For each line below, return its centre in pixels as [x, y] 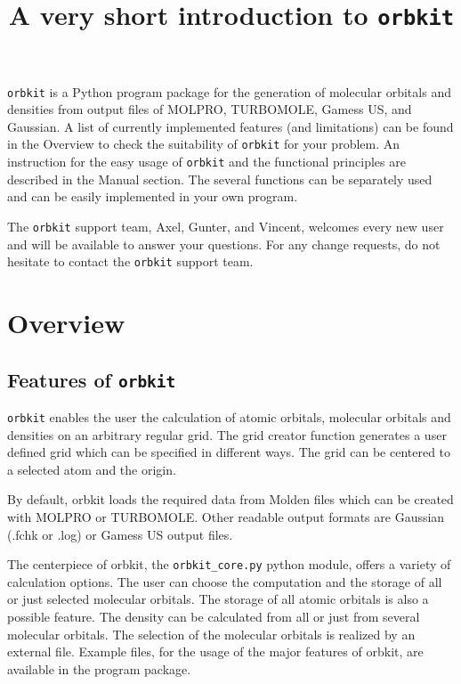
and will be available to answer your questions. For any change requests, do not [224, 244]
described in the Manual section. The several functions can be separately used [220, 179]
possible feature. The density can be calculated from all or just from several [214, 616]
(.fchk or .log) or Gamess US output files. [120, 534]
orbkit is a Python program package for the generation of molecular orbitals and [229, 91]
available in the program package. [99, 668]
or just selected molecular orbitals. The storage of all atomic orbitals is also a [218, 599]
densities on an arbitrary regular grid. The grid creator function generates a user [227, 434]
